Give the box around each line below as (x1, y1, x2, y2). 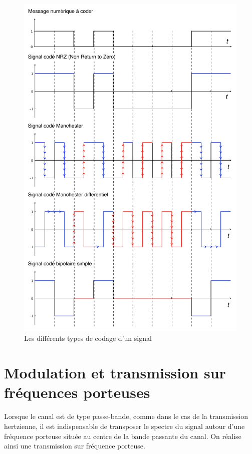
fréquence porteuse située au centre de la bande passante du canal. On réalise (4, 430, 241, 441)
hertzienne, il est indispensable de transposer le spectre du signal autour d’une (4, 420, 245, 431)
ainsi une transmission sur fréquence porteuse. (4, 440, 145, 451)
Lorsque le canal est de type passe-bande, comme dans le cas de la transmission (4, 411, 248, 421)
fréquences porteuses (4, 382, 150, 402)
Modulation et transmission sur (4, 362, 226, 383)
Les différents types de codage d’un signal (24, 333, 152, 343)
